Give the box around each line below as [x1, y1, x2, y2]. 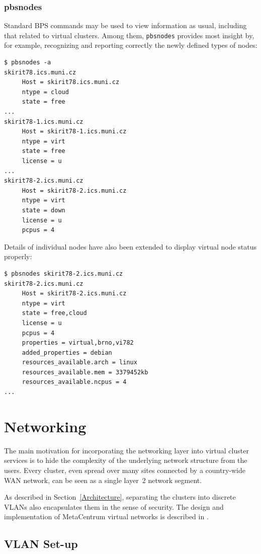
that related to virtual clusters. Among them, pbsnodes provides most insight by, [4, 30, 254, 40]
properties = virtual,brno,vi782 [22, 339, 134, 347]
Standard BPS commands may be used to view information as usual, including [4, 20, 247, 31]
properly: [4, 251, 32, 262]
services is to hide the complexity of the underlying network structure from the [4, 455, 247, 465]
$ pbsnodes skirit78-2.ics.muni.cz [4, 270, 123, 277]
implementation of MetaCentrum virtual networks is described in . [4, 511, 209, 522]
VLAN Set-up [4, 536, 78, 551]
